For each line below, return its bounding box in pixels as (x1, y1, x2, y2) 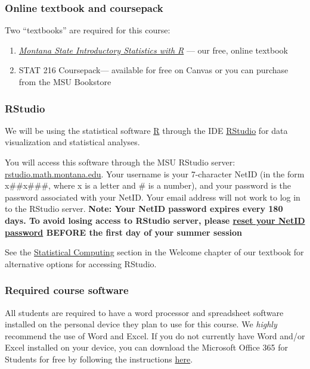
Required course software (5, 283, 129, 298)
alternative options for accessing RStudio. (5, 257, 157, 270)
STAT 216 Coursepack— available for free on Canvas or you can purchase (18, 64, 289, 76)
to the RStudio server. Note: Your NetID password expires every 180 (5, 202, 283, 215)
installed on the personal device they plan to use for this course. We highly (5, 318, 277, 330)
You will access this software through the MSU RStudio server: (5, 156, 235, 168)
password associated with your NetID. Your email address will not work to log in (5, 190, 300, 203)
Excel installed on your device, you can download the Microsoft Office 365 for (5, 341, 288, 354)
